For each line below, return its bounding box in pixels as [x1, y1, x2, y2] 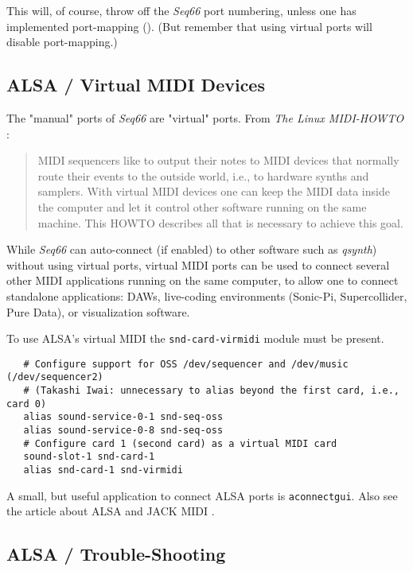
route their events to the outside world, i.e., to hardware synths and [37, 167, 369, 184]
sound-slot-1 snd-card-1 [23, 451, 155, 463]
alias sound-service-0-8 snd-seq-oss [23, 425, 224, 437]
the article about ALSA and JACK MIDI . [6, 503, 215, 519]
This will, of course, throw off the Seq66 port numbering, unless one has [6, 2, 357, 18]
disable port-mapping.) [6, 33, 118, 50]
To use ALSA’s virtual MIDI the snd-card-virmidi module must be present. [6, 330, 384, 347]
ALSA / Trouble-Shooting [6, 542, 226, 566]
